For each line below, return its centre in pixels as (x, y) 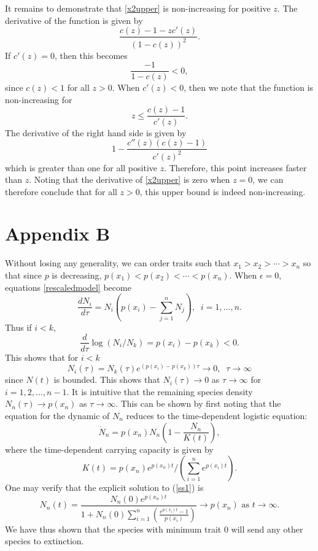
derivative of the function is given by (74, 20)
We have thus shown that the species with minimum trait (113, 529)
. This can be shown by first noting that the (198, 403)
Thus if (18, 327)
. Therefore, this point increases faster (235, 167)
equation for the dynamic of (57, 415)
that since (23, 275)
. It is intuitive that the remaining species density (160, 391)
